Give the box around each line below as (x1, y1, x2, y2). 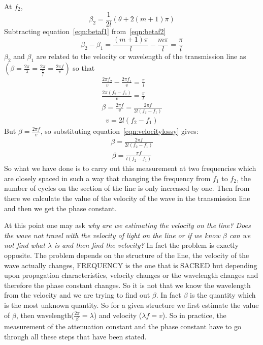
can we (229, 229, 251, 240)
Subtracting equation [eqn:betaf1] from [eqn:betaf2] (4, 25, 166, 36)
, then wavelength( (16, 309, 74, 320)
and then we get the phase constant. (4, 203, 117, 213)
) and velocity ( (93, 309, 142, 320)
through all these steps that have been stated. (4, 331, 147, 341)
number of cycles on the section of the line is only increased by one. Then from (4, 183, 250, 193)
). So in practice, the (162, 309, 226, 320)
